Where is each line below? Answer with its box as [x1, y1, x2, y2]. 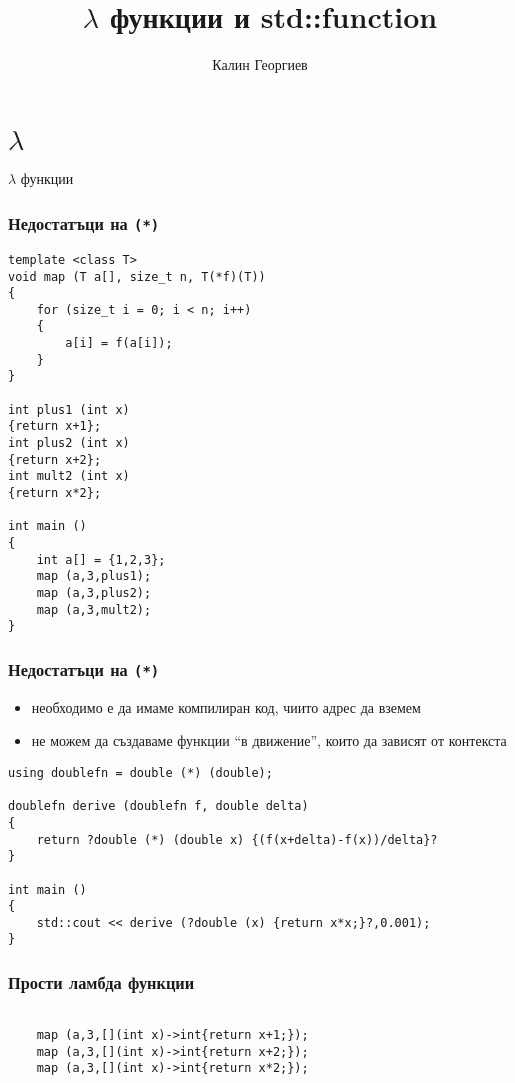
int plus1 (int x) [8, 402, 130, 417]
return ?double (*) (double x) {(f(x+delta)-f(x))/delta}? [36, 832, 438, 847]
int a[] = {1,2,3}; [36, 552, 166, 567]
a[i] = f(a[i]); [65, 336, 173, 351]
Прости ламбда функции [8, 970, 195, 995]
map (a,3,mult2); [36, 602, 152, 617]
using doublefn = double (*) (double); [8, 765, 273, 780]
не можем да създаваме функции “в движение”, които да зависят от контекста [31, 730, 507, 751]
